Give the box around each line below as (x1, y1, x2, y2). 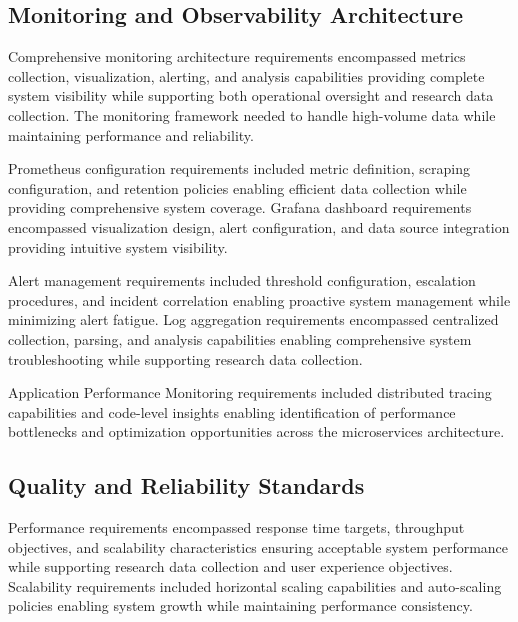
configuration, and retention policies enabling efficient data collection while (8, 177, 467, 198)
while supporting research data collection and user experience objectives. (8, 556, 453, 577)
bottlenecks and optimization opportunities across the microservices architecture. (8, 421, 505, 442)
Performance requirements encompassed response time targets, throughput (8, 517, 465, 538)
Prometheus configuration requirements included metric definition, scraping (8, 158, 470, 179)
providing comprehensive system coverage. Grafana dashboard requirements (8, 197, 472, 218)
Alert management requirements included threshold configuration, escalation (8, 270, 476, 291)
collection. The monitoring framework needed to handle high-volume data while (8, 104, 496, 125)
